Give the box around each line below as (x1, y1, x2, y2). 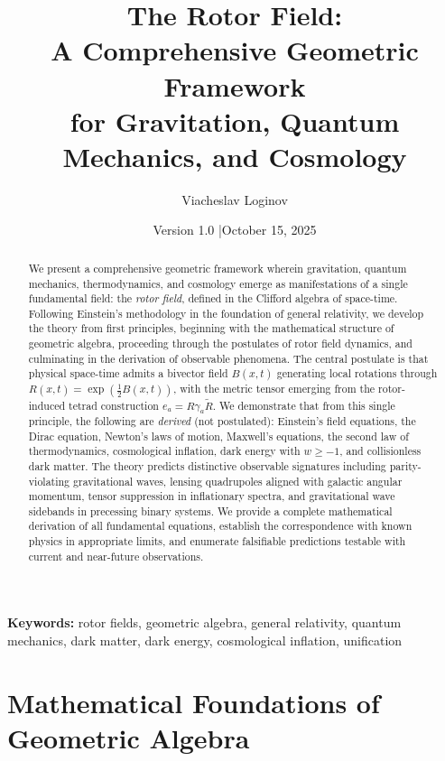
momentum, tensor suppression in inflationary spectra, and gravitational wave (28, 488, 395, 504)
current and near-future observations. (28, 548, 204, 563)
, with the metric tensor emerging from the (172, 381, 375, 396)
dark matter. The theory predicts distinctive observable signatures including (28, 458, 386, 473)
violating (28, 473, 70, 488)
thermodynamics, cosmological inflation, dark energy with (28, 443, 301, 459)
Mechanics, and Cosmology (62, 137, 407, 174)
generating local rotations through (276, 366, 438, 381)
